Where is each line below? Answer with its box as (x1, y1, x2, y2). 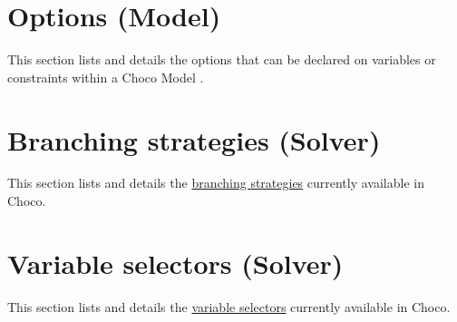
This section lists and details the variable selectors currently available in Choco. (7, 297, 451, 316)
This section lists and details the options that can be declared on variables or (7, 50, 436, 69)
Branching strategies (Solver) (7, 121, 381, 158)
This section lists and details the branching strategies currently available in (7, 173, 424, 192)
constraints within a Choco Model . (7, 67, 204, 86)
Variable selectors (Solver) (7, 244, 344, 281)
